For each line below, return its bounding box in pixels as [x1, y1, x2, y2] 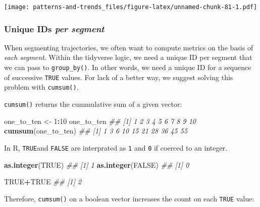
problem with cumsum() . [4, 82, 79, 92]
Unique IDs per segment [4, 22, 105, 35]
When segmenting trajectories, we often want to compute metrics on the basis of [4, 42, 253, 52]
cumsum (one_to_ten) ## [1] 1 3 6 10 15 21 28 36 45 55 [4, 125, 188, 136]
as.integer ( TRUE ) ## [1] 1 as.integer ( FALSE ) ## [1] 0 [4, 159, 189, 170]
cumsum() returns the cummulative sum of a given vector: [4, 99, 182, 109]
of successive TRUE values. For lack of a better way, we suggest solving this [4, 72, 233, 82]
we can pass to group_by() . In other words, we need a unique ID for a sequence [4, 62, 251, 73]
